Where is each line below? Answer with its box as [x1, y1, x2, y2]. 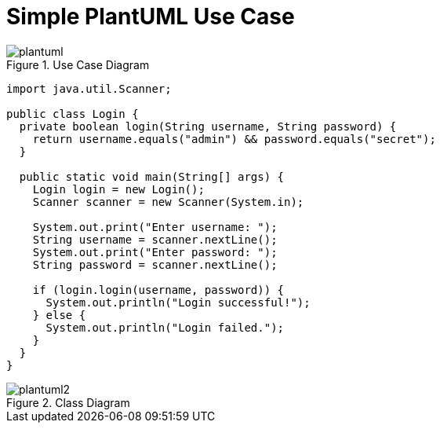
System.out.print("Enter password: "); [32, 245, 278, 258]
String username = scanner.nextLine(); [32, 233, 278, 246]
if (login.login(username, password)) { [32, 283, 285, 296]
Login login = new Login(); [32, 182, 205, 196]
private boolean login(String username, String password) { [19, 119, 397, 133]
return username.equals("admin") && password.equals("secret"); [32, 132, 436, 145]
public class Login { [6, 107, 139, 120]
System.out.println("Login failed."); [45, 321, 285, 334]
